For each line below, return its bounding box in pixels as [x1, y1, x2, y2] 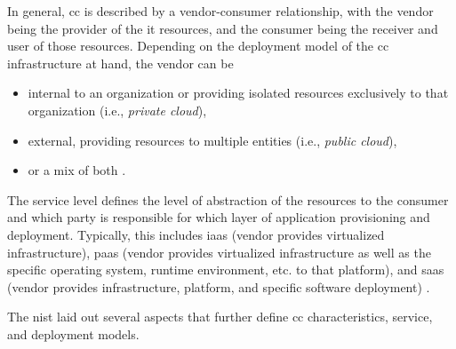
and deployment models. [7, 324, 140, 343]
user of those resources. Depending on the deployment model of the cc [7, 36, 389, 55]
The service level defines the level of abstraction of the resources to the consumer [7, 190, 449, 209]
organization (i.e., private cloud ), [28, 100, 207, 119]
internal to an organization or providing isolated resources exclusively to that [28, 83, 449, 102]
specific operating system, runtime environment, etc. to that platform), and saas [7, 260, 444, 279]
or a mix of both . [28, 161, 126, 179]
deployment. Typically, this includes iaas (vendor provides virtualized [7, 225, 385, 243]
